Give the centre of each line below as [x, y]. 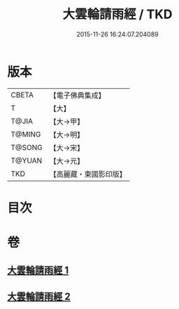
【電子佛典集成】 [78, 95]
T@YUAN [27, 160]
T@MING [26, 134]
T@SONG [27, 147]
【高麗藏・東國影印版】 [88, 174]
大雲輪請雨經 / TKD [117, 14]
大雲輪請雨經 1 [38, 270]
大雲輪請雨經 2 [39, 296]
